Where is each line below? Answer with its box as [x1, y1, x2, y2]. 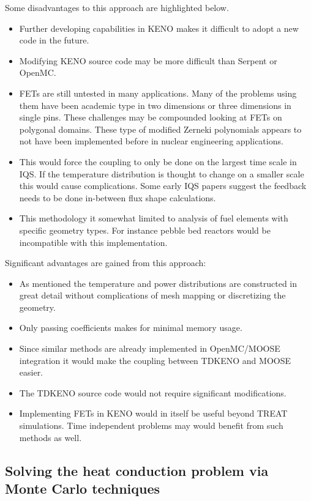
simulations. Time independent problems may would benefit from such [19, 419, 283, 432]
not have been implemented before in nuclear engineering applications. [19, 135, 283, 147]
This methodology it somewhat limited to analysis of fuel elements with [19, 212, 288, 225]
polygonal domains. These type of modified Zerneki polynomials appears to [19, 122, 302, 135]
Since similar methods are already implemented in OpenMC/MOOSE [19, 342, 280, 355]
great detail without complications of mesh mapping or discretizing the [19, 289, 286, 302]
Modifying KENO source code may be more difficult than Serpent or [19, 54, 277, 67]
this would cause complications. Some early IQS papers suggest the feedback [19, 179, 307, 192]
